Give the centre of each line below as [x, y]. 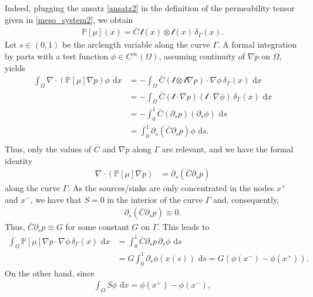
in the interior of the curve [155, 199]
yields [15, 67]
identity [19, 160]
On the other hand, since [50, 273]
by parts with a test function [57, 56]
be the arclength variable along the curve [136, 44]
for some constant [97, 227]
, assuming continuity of [202, 56]
